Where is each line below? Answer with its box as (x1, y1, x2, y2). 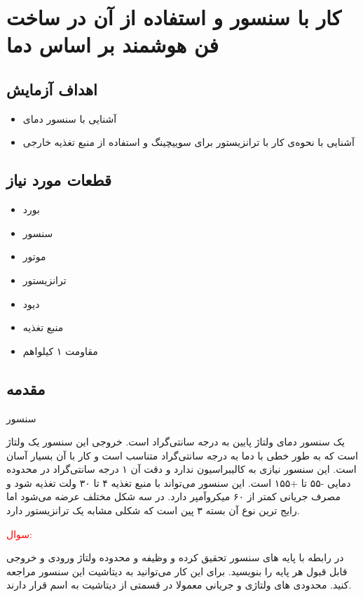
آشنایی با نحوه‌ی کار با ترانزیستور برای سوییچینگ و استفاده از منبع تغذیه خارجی (22, 135, 355, 149)
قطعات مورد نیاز (6, 169, 111, 191)
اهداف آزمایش (6, 78, 97, 100)
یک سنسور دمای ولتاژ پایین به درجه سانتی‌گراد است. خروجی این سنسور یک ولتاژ (6, 434, 345, 449)
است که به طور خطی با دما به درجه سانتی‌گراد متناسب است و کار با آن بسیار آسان (6, 448, 358, 462)
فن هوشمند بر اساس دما (6, 30, 219, 59)
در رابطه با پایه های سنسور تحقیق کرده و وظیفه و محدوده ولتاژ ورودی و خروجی (6, 550, 344, 565)
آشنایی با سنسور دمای (22, 111, 117, 126)
